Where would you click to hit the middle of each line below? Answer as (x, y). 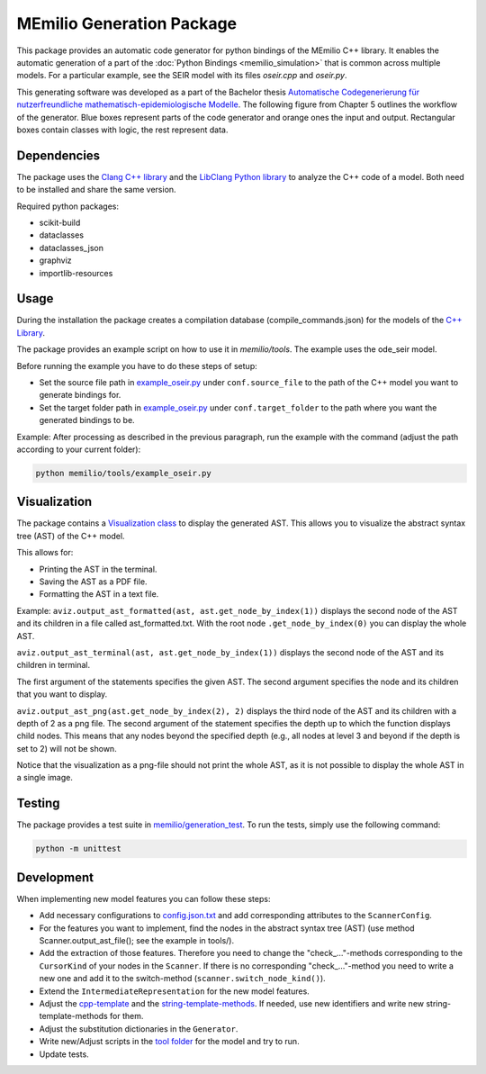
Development (55, 877)
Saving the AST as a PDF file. (93, 582)
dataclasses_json (71, 248)
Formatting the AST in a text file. (99, 594)
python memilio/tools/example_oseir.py (123, 473)
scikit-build (60, 222)
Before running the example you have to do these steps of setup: (137, 366)
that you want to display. (62, 694)
